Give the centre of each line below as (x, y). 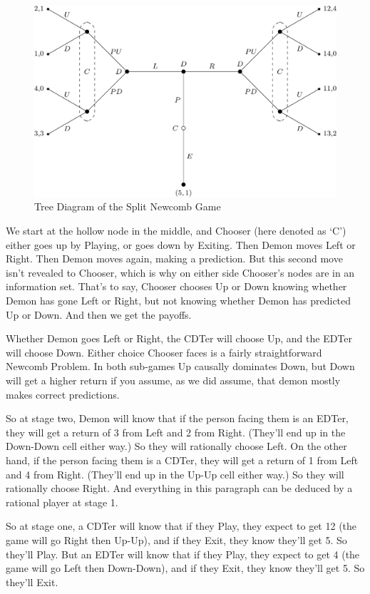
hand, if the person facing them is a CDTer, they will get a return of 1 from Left (182, 460)
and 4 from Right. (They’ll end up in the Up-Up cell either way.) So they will (175, 474)
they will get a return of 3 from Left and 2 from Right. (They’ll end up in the (176, 432)
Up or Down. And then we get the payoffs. (99, 314)
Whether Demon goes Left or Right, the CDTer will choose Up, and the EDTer (179, 338)
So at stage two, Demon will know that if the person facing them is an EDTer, (177, 418)
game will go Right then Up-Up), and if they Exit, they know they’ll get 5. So (176, 539)
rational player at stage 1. (62, 502)
